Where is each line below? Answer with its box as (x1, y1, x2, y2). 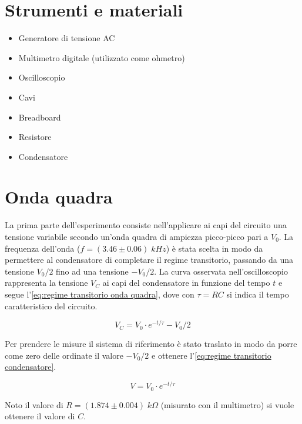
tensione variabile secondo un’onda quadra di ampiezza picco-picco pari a (5, 231, 269, 242)
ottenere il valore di (5, 410, 75, 422)
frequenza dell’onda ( (5, 242, 80, 254)
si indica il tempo (226, 288, 289, 300)
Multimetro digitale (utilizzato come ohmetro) (18, 51, 185, 64)
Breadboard (18, 111, 61, 123)
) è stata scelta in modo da (166, 242, 263, 254)
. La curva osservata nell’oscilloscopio (154, 265, 288, 277)
